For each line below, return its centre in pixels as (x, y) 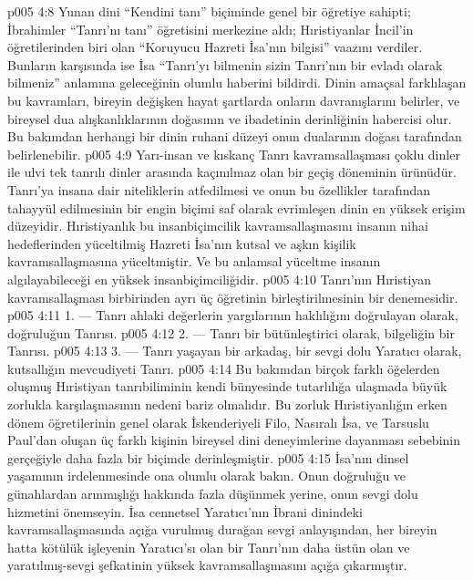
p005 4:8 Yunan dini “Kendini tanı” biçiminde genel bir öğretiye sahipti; (209, 11)
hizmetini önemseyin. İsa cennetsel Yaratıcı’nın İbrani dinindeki (185, 511)
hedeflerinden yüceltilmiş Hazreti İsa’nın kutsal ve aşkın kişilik (182, 243)
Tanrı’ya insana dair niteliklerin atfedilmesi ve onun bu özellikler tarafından (219, 189)
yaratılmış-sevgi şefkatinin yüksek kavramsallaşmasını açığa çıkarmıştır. (207, 565)
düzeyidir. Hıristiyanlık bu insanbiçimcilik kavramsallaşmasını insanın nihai (218, 226)
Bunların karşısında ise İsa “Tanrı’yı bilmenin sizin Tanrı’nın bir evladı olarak (225, 64)
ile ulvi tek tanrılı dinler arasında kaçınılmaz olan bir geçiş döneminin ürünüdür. (232, 172)
